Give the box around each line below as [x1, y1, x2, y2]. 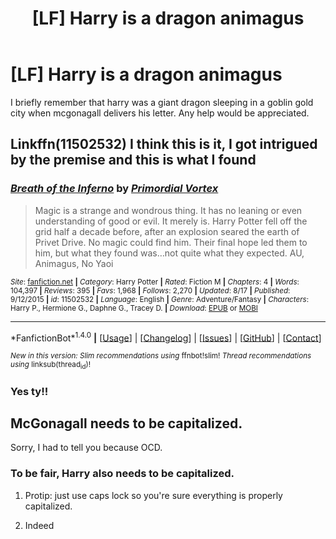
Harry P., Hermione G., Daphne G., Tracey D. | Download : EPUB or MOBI [10, 303, 258, 313]
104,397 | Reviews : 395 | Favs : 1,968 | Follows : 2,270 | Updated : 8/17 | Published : [10, 285, 291, 296]
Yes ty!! [10, 384, 49, 398]
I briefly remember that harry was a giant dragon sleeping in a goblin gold [10, 96, 314, 108]
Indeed [24, 519, 55, 531]
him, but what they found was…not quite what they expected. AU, [34, 247, 305, 259]
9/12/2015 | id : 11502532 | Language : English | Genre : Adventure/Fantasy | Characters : [10, 294, 310, 304]
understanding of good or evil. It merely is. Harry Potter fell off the [34, 215, 308, 227]
